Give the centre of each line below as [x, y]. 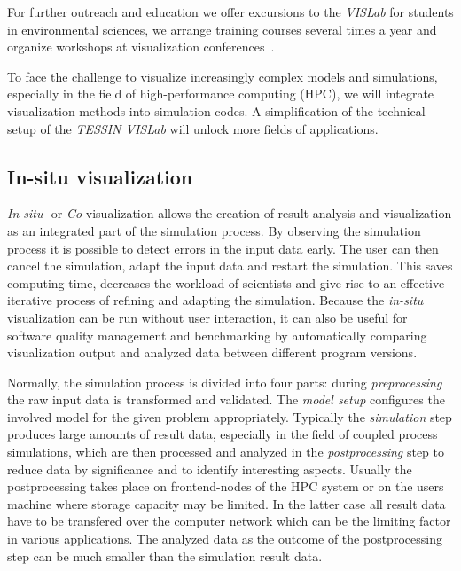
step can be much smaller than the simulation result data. [165, 555]
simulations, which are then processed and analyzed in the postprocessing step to [226, 452]
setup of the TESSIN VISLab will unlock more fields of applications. [193, 128]
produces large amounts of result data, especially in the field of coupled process [223, 434]
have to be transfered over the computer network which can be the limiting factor [229, 521]
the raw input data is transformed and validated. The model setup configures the [226, 399]
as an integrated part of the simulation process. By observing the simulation [214, 230]
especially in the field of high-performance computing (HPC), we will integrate [221, 94]
